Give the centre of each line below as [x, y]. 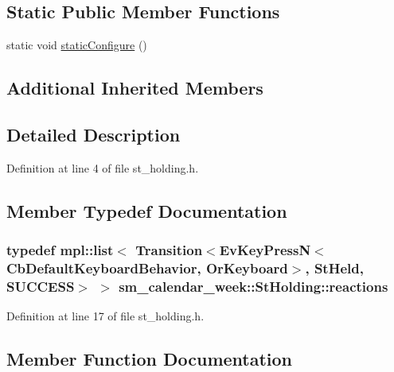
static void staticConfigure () [77, 45]
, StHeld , [334, 268]
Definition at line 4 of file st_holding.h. [103, 167]
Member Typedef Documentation [147, 210]
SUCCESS [41, 286]
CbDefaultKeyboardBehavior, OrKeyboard [147, 268]
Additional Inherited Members [135, 88]
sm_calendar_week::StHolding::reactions [254, 286]
